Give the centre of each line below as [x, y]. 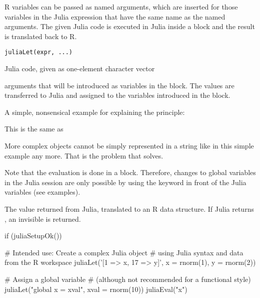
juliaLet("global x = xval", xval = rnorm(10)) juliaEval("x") [96, 289]
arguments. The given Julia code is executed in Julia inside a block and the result [130, 26]
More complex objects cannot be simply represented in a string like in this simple [129, 145]
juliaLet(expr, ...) [39, 52]
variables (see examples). [42, 192]
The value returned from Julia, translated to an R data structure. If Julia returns [129, 208]
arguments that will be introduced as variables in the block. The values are [119, 85]
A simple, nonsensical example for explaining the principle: [95, 112]
